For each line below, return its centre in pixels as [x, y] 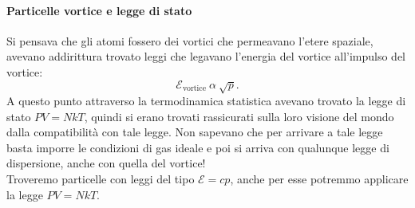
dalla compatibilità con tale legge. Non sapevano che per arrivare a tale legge [195, 132]
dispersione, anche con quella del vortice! [106, 163]
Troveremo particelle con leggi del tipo [101, 178]
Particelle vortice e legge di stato [99, 10]
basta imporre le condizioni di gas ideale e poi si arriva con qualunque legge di [198, 147]
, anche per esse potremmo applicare [319, 178]
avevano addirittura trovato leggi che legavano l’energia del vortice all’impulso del [206, 56]
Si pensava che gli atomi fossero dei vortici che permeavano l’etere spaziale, [190, 40]
